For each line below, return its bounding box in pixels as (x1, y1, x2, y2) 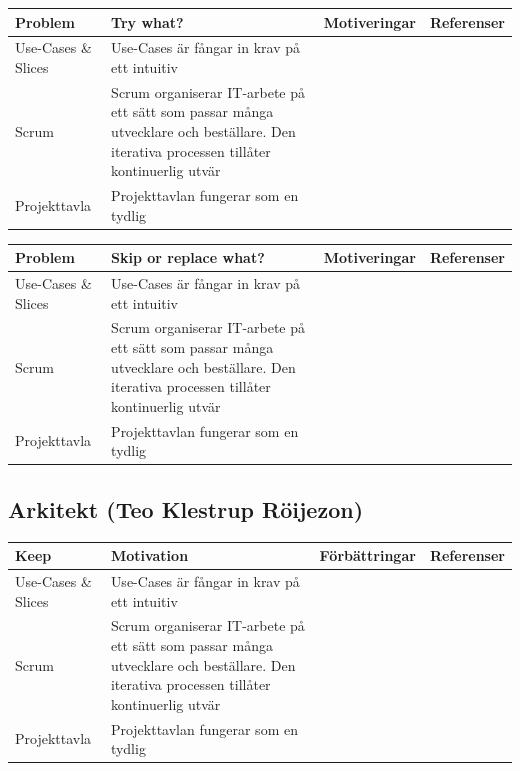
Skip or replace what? (111, 247, 265, 268)
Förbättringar (319, 545, 416, 566)
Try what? (111, 11, 184, 32)
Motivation (110, 545, 189, 566)
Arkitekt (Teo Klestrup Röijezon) (8, 493, 364, 524)
